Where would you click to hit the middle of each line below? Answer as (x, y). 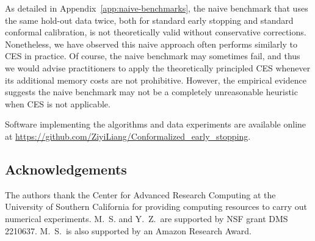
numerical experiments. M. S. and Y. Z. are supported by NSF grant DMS (147, 218)
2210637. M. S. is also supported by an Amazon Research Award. (128, 230)
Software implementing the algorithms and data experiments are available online (156, 124)
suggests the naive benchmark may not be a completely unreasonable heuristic (151, 92)
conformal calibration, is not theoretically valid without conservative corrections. (156, 32)
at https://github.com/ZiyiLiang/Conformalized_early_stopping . (128, 136)
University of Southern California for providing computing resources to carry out (156, 207)
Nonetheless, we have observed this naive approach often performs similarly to (151, 44)
